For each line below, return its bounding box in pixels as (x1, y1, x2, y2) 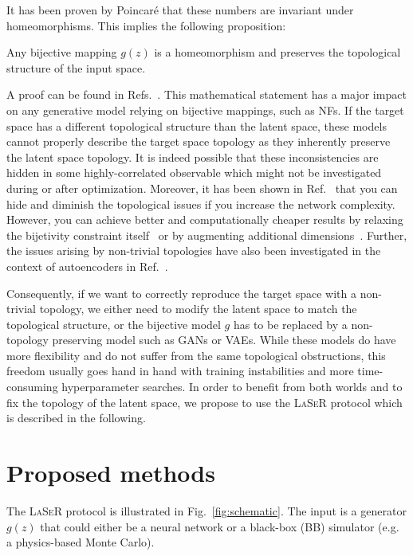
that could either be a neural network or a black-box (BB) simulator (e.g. (40, 518, 399, 534)
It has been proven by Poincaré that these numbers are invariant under (6, 2, 354, 18)
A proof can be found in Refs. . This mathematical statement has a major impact (6, 86, 407, 103)
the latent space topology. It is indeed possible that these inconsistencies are (6, 148, 379, 165)
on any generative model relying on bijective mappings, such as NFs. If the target (6, 101, 404, 118)
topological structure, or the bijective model (6, 315, 221, 332)
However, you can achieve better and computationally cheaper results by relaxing (6, 211, 403, 228)
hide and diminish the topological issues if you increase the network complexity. (6, 195, 395, 212)
